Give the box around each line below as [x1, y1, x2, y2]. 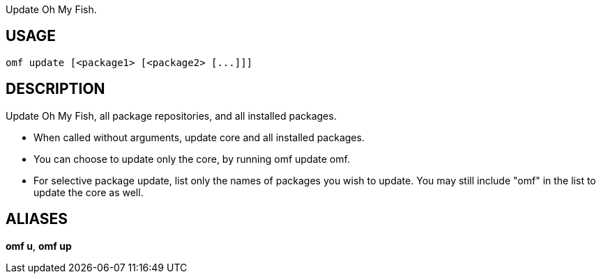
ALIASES [6, 210, 68, 228]
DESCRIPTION [6, 80, 105, 98]
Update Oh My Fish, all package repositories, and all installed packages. [6, 109, 337, 122]
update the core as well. [33, 186, 144, 198]
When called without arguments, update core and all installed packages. [33, 131, 365, 143]
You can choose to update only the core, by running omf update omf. [33, 152, 350, 165]
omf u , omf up [6, 239, 72, 252]
